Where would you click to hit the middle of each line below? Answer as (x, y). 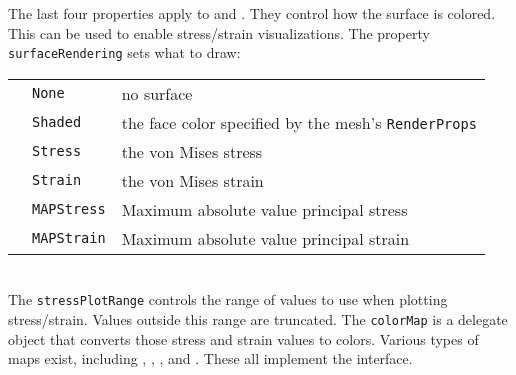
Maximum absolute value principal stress (264, 209)
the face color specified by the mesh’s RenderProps (299, 122)
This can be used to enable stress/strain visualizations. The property (219, 32)
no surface (157, 93)
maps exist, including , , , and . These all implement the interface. (210, 358)
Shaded (57, 122)
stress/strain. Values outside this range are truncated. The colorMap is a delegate (258, 319)
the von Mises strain (192, 180)
